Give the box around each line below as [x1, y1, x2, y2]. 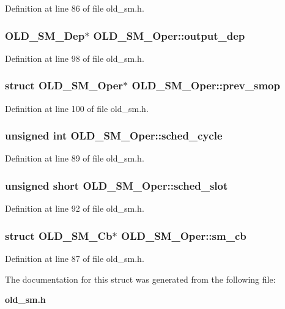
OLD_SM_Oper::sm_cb [121, 228, 246, 243]
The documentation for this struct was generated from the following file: [5, 272, 276, 285]
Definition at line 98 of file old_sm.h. [5, 51, 144, 64]
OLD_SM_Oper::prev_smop [131, 78, 280, 93]
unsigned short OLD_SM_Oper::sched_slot [5, 177, 228, 193]
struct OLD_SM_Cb [5, 228, 113, 243]
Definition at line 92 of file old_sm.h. [5, 202, 144, 215]
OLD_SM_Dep [5, 28, 85, 43]
